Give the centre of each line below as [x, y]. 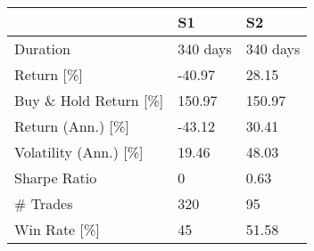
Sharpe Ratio [56, 178]
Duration [42, 49]
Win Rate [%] [57, 229]
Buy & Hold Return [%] [89, 100]
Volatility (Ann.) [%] [79, 152]
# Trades [44, 203]
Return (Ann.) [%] [72, 126]
